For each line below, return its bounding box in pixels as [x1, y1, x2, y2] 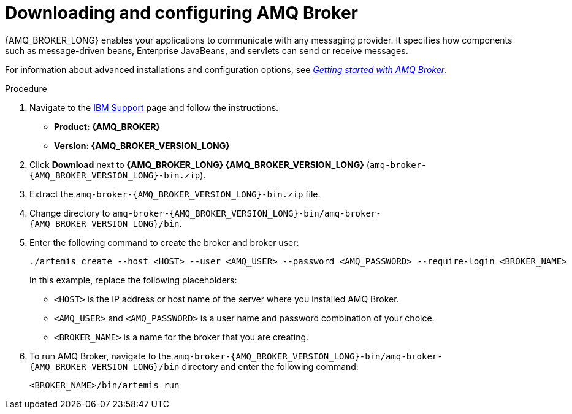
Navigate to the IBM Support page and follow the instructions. [29, 102, 279, 113]
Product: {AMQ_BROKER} [54, 121, 161, 132]
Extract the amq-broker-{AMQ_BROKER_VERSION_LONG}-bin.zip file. [29, 188, 321, 199]
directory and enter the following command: [181, 361, 359, 372]
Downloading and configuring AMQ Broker [5, 2, 359, 23]
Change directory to [29, 207, 110, 218]
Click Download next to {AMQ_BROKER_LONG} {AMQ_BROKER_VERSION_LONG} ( [29, 159, 370, 170]
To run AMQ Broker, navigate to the [29, 350, 172, 361]
